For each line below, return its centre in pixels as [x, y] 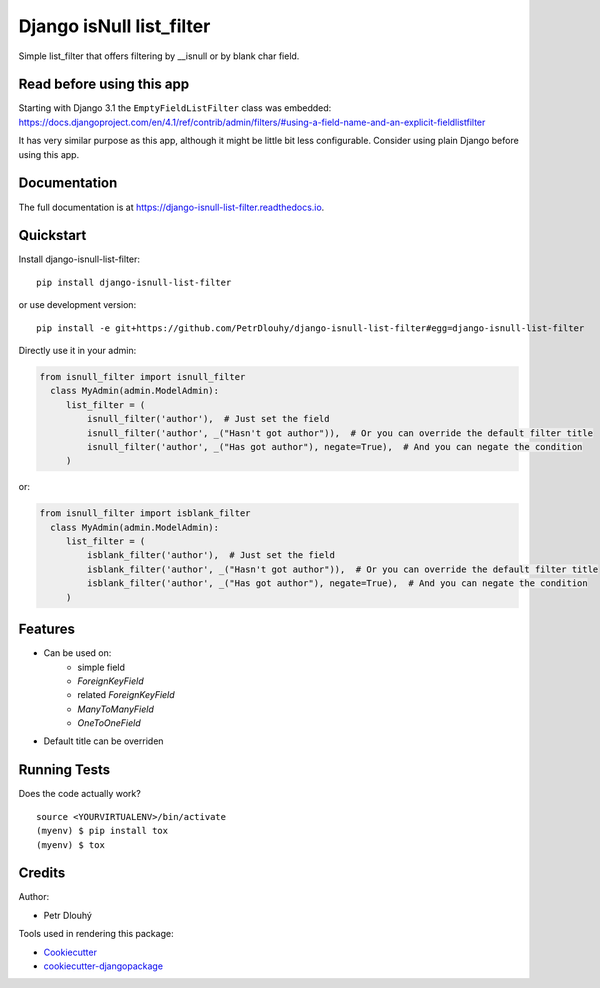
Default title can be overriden [103, 741]
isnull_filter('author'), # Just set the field [208, 419]
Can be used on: [77, 653]
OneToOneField [109, 723]
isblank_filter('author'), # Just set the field [210, 555]
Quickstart [52, 235]
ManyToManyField [116, 709]
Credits [42, 873]
